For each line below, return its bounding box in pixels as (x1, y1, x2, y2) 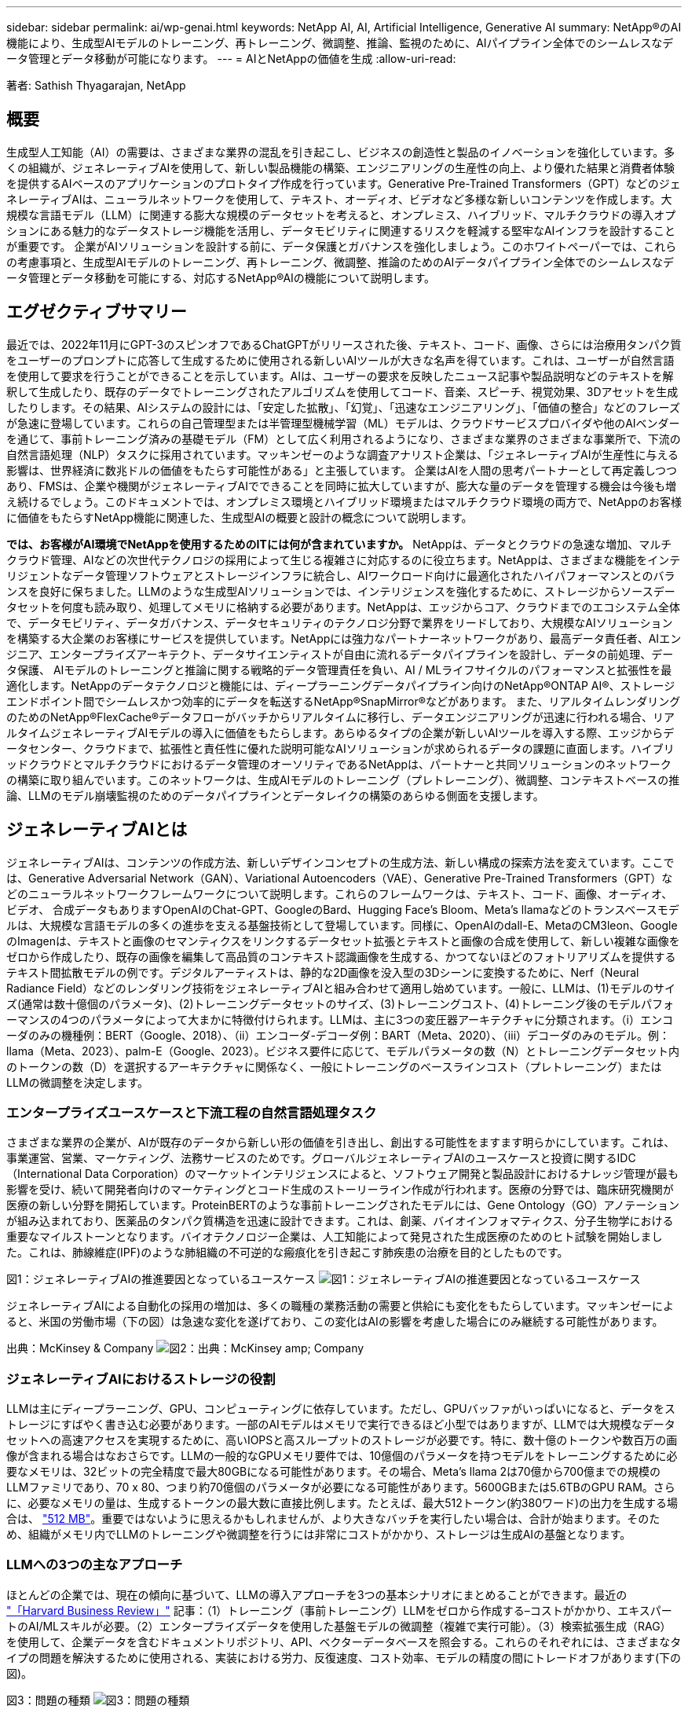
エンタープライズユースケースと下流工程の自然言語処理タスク (6, 1104, 377, 1121)
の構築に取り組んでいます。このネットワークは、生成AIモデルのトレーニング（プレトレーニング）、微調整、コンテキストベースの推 (6, 772, 680, 787)
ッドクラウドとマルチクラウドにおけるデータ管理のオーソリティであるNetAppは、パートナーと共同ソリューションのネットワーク (6, 757, 672, 771)
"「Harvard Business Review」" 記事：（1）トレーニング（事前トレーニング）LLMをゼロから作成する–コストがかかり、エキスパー (6, 1603, 672, 1617)
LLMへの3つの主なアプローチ (6, 1557, 183, 1573)
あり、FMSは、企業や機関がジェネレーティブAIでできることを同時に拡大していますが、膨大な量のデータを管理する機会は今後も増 (6, 479, 676, 493)
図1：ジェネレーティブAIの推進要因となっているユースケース (6, 1272, 316, 1286)
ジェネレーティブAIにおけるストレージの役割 (6, 1370, 276, 1387)
